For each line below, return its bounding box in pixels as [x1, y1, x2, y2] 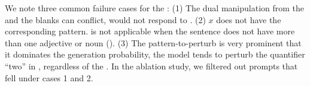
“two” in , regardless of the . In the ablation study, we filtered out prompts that [5, 59, 298, 72]
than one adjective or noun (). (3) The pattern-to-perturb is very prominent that [5, 36, 302, 49]
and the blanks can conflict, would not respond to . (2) [5, 13, 206, 26]
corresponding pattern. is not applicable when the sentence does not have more [5, 25, 295, 37]
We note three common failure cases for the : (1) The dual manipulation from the [5, 2, 305, 14]
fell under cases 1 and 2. [5, 71, 93, 84]
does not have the [216, 13, 281, 26]
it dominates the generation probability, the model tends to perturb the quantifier [5, 48, 305, 60]
